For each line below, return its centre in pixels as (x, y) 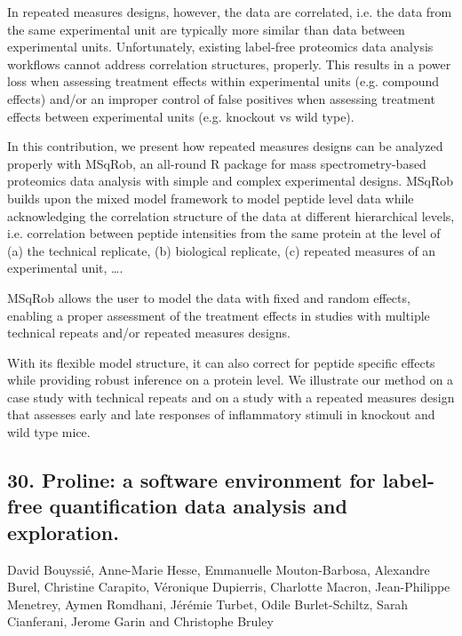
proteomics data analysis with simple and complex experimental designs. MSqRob (231, 181)
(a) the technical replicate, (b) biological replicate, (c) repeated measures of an (222, 250)
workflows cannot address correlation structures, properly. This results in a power (229, 64)
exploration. (63, 532)
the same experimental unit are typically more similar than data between (206, 29)
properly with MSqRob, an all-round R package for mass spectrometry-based (217, 163)
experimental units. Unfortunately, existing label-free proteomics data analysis (220, 47)
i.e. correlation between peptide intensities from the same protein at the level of (224, 233)
